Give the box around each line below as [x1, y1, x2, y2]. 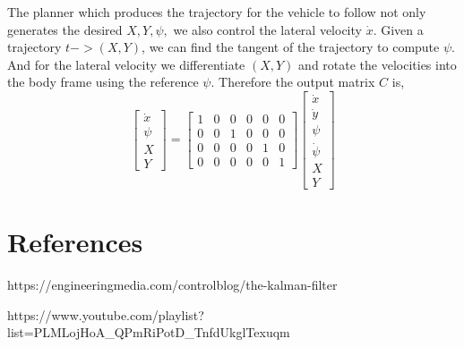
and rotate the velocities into [298, 55, 457, 73]
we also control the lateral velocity [173, 20, 362, 38]
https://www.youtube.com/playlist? [7, 305, 204, 324]
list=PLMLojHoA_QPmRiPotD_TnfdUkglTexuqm [7, 323, 290, 342]
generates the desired [7, 20, 123, 38]
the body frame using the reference [7, 72, 199, 91]
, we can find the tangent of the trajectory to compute [142, 38, 440, 56]
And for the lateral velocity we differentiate [7, 55, 245, 73]
